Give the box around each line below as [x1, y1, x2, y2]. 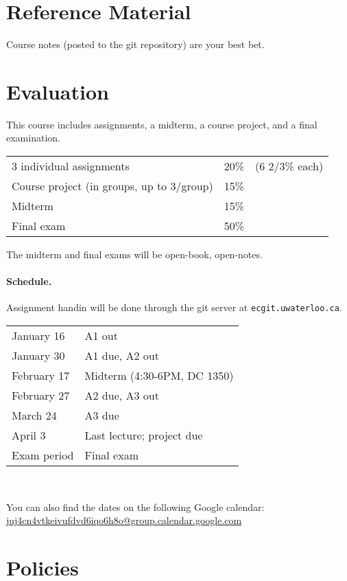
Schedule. [6, 274, 52, 288]
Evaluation [6, 77, 109, 105]
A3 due [84, 407, 119, 424]
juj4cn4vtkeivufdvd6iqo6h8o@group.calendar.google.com [6, 513, 242, 527]
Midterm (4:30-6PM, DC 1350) [84, 367, 234, 384]
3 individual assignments [12, 158, 130, 174]
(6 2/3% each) [255, 158, 324, 174]
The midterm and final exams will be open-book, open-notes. [6, 247, 263, 262]
